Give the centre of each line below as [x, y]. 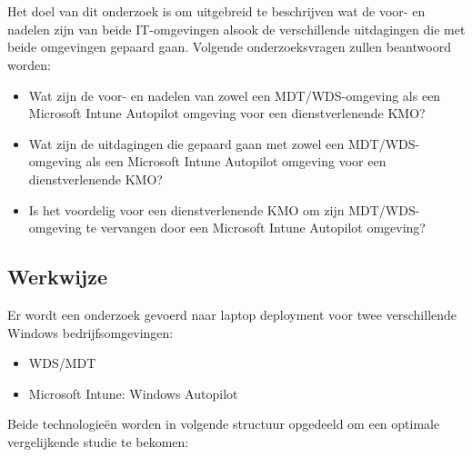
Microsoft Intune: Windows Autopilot [133, 393]
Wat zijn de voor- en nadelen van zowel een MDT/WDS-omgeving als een [235, 95]
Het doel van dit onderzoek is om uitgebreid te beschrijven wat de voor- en [216, 11]
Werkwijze [58, 277]
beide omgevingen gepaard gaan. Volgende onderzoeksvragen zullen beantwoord [229, 47]
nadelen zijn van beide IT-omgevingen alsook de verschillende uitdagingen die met [236, 29]
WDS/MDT [62, 363]
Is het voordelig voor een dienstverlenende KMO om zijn [186, 209]
